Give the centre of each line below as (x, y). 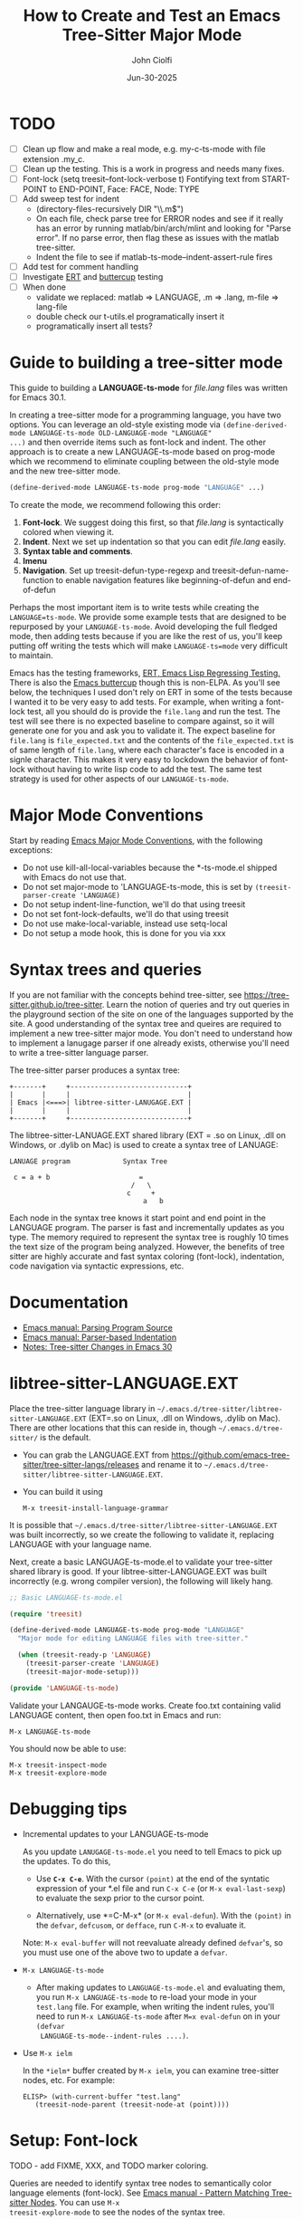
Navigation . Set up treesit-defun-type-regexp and (116, 570)
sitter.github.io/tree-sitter (56, 1004)
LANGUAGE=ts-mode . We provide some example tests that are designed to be (148, 617)
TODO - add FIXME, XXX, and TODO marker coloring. (109, 2166)
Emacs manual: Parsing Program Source (98, 1327)
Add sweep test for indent (71, 198)
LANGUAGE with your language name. (80, 1544)
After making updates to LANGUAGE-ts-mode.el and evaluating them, (161, 1987)
